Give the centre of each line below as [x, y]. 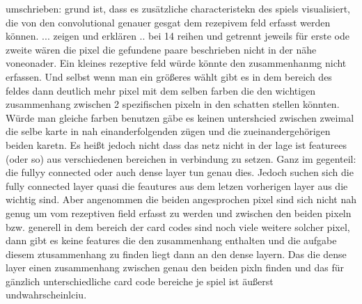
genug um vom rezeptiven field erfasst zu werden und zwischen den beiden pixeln [179, 213]
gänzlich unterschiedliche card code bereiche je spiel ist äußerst [140, 281]
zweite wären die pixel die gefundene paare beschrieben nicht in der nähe [161, 49]
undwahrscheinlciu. [46, 295]
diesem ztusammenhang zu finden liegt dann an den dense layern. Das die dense [176, 254]
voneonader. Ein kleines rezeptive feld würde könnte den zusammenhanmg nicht [176, 63]
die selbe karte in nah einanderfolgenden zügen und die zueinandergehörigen [168, 131]
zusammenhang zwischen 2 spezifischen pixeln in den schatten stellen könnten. [173, 104]
